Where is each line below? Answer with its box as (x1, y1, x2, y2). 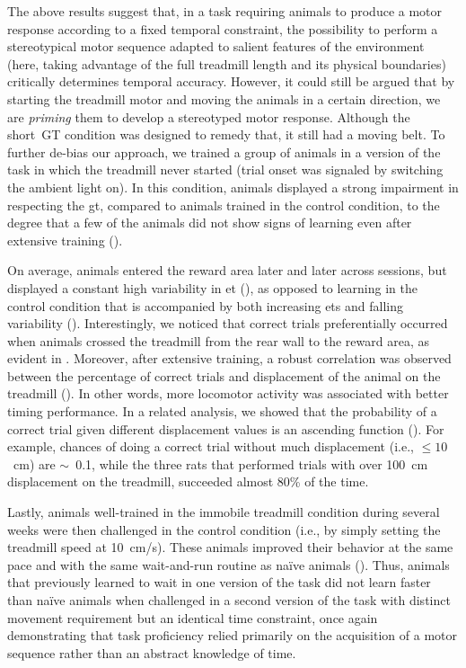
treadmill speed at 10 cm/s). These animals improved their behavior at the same (7, 538, 453, 557)
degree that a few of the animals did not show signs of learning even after (7, 213, 412, 232)
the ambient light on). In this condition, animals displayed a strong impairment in (7, 177, 459, 196)
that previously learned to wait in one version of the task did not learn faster (7, 573, 431, 592)
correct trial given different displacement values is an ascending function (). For (7, 419, 444, 438)
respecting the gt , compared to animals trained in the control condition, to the (7, 195, 440, 214)
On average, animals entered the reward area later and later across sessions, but (7, 261, 447, 280)
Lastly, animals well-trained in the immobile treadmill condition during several (7, 503, 440, 521)
